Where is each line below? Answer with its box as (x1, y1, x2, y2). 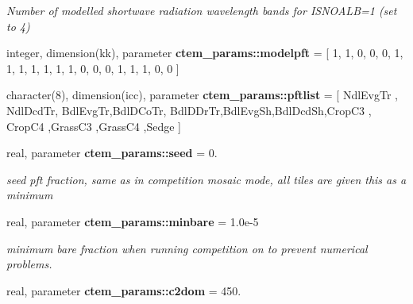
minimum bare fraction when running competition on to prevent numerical (6, 240, 368, 256)
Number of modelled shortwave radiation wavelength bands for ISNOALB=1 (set (6, 2, 397, 18)
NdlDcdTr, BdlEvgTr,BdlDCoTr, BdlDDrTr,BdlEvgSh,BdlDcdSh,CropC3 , (6, 102, 372, 118)
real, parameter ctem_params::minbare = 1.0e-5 (6, 213, 259, 229)
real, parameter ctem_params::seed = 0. (6, 144, 218, 161)
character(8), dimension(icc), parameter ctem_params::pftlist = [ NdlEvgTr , (6, 87, 399, 103)
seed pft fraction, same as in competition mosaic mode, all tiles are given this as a (6, 171, 407, 187)
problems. (6, 256, 52, 272)
